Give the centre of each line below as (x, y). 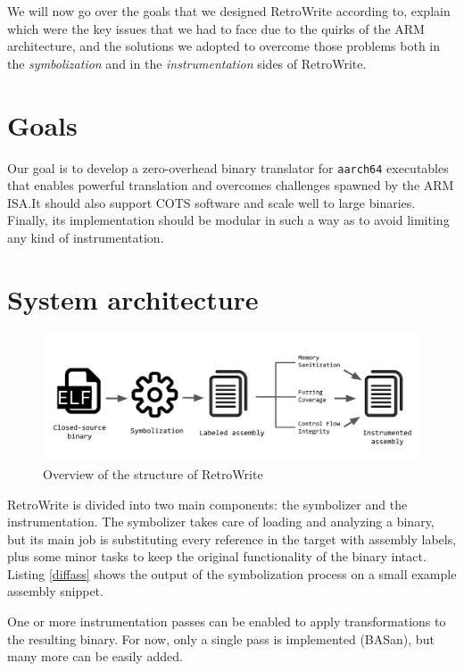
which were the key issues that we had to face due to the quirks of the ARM (216, 28)
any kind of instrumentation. (86, 237)
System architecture (133, 298)
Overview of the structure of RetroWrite (153, 473)
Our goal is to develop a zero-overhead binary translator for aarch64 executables (228, 167)
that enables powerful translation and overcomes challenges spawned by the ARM (231, 185)
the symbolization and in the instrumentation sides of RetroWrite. (187, 63)
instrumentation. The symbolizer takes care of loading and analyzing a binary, (221, 522)
